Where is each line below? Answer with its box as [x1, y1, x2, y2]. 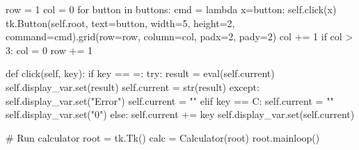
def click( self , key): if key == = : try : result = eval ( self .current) [6, 66, 275, 81]
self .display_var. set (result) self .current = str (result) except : [6, 79, 260, 94]
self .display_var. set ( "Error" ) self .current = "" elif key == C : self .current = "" [6, 93, 334, 108]
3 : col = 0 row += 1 [6, 42, 93, 57]
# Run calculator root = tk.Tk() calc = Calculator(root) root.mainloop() [6, 130, 320, 144]
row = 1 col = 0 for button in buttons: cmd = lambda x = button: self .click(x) [6, 2, 337, 16]
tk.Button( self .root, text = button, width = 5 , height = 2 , [6, 15, 235, 30]
